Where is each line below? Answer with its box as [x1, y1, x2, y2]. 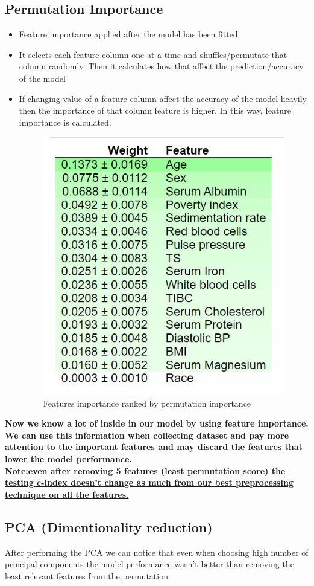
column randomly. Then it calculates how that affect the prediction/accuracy [19, 60, 304, 72]
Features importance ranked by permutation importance [43, 396, 251, 409]
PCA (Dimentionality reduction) [5, 517, 213, 536]
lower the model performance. [5, 452, 132, 465]
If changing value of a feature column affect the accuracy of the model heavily [19, 92, 307, 105]
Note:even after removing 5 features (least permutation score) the [5, 464, 286, 477]
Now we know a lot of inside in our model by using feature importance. [5, 417, 309, 430]
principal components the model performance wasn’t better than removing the [5, 558, 294, 570]
